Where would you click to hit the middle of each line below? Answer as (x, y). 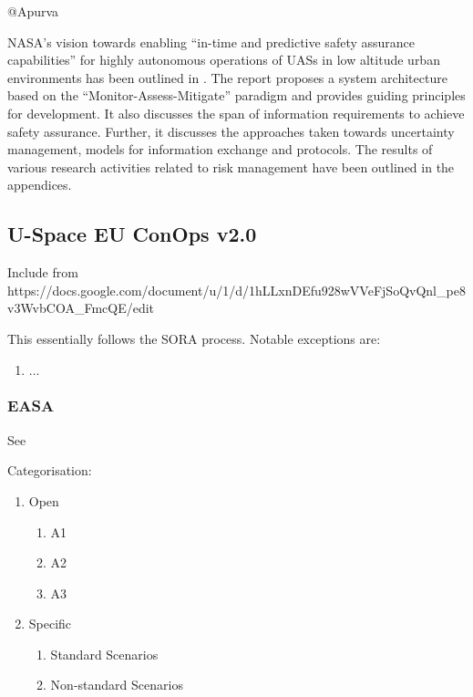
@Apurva (33, 11)
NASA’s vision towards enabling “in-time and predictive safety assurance (211, 42)
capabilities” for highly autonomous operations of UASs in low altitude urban (224, 60)
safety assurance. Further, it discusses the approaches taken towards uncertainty (231, 131)
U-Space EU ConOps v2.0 (132, 234)
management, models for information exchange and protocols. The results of (220, 149)
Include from (43, 272)
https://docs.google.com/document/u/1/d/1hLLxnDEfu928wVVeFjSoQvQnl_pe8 (236, 290)
